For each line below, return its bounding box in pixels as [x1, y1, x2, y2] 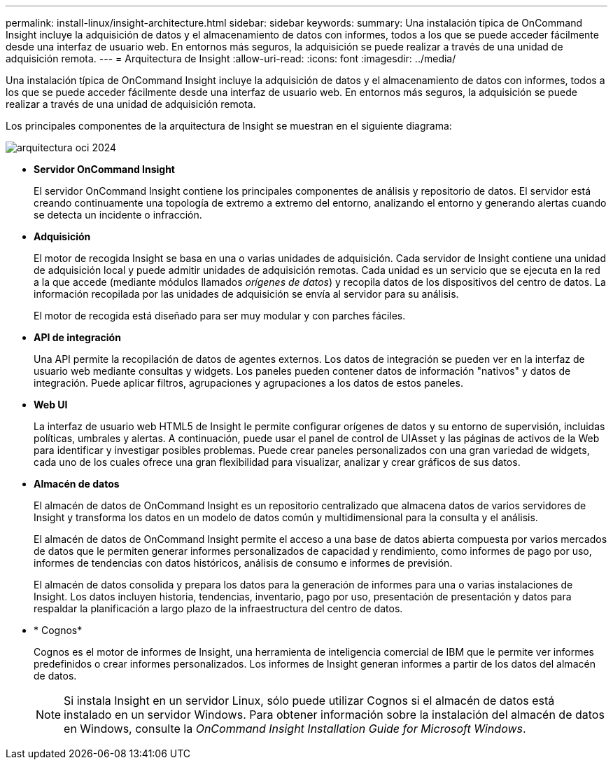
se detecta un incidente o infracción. [34, 209, 202, 221]
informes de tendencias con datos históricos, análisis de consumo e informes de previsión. [34, 557, 453, 569]
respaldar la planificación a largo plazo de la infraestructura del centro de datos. [34, 602, 403, 614]
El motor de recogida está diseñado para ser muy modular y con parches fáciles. [34, 310, 406, 322]
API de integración [34, 331, 121, 343]
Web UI [34, 399, 68, 411]
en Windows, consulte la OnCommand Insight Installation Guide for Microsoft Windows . [64, 722, 526, 736]
